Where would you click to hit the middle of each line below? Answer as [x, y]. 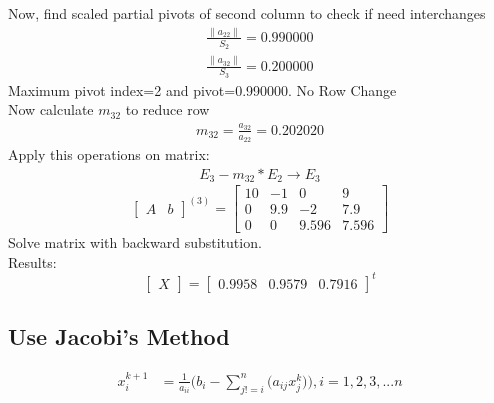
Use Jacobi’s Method [119, 336]
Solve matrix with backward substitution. [135, 242]
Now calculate [51, 109]
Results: [32, 261]
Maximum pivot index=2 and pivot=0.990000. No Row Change [202, 89]
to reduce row [167, 109]
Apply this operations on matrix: [109, 153]
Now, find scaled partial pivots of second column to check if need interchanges [247, 13]
